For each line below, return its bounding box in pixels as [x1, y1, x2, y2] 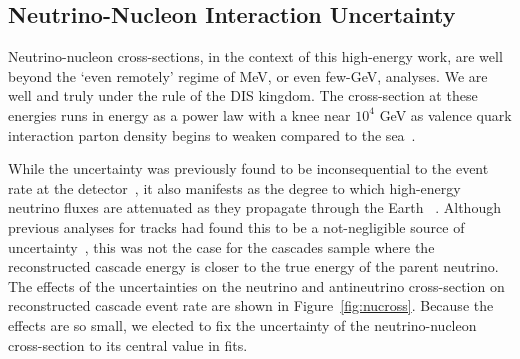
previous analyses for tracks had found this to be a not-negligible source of [8, 216, 465, 237]
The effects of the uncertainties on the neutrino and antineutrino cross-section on [8, 275, 505, 296]
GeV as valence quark [379, 104, 512, 125]
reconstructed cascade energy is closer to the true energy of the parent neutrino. [8, 256, 499, 277]
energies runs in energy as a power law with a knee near [8, 104, 351, 125]
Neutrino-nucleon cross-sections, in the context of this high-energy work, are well [8, 46, 503, 67]
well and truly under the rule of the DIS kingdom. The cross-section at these [8, 85, 478, 106]
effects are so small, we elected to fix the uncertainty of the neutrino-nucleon [8, 314, 477, 335]
